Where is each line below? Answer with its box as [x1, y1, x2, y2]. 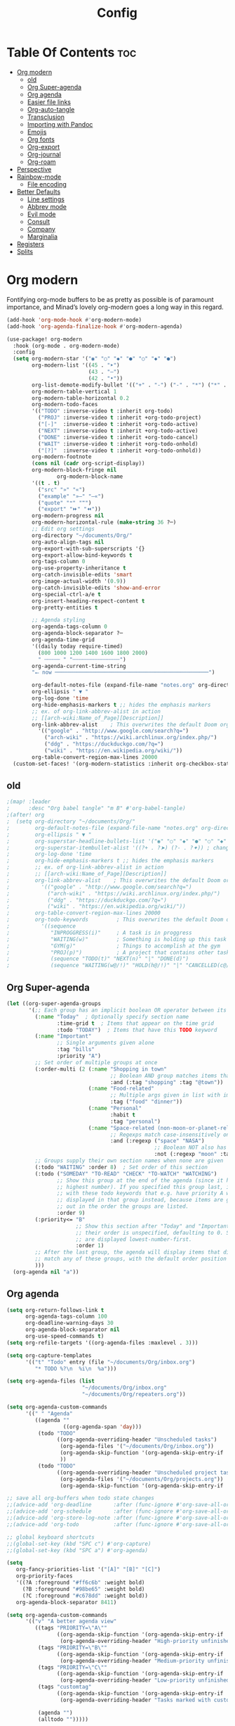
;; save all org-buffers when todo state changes [6, 1494, 155, 1502]
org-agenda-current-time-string [32, 662, 127, 669]
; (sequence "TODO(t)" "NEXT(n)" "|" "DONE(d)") [6, 955, 189, 962]
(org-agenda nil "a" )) [13, 1268, 79, 1275]
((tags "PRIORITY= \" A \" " [34, 1625, 108, 1632]
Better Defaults [16, 187, 61, 196]
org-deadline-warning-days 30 [25, 1320, 114, 1327]
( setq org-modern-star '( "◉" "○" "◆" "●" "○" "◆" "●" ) [13, 355, 177, 363]
